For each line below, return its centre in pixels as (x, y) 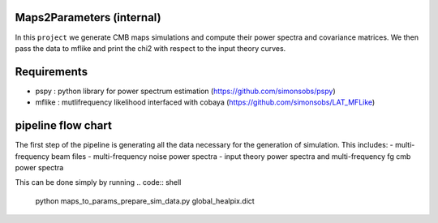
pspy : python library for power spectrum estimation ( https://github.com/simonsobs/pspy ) (185, 91)
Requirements (52, 72)
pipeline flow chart (64, 126)
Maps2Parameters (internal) (88, 17)
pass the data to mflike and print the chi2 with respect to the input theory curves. (150, 48)
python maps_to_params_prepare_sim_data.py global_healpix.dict (145, 201)
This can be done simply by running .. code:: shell (98, 182)
